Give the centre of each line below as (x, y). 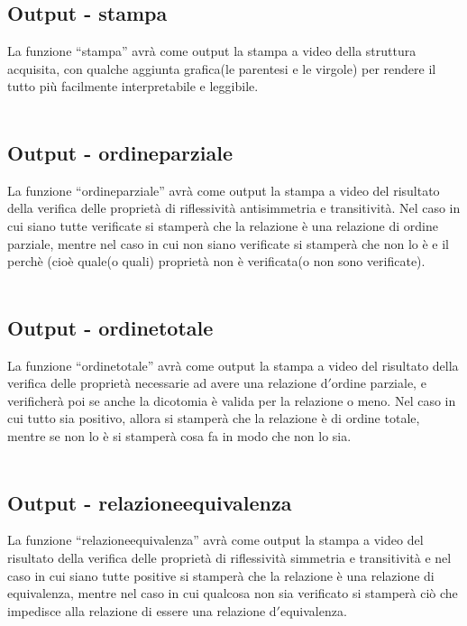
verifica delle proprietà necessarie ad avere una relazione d (168, 383)
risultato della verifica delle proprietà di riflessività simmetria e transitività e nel (229, 557)
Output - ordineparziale (120, 152)
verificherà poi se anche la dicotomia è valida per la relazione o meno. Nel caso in (232, 400)
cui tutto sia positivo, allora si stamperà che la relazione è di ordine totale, (214, 418)
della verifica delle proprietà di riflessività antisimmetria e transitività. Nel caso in (234, 208)
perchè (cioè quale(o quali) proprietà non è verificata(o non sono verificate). (216, 261)
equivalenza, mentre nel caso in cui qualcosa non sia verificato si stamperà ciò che (233, 593)
